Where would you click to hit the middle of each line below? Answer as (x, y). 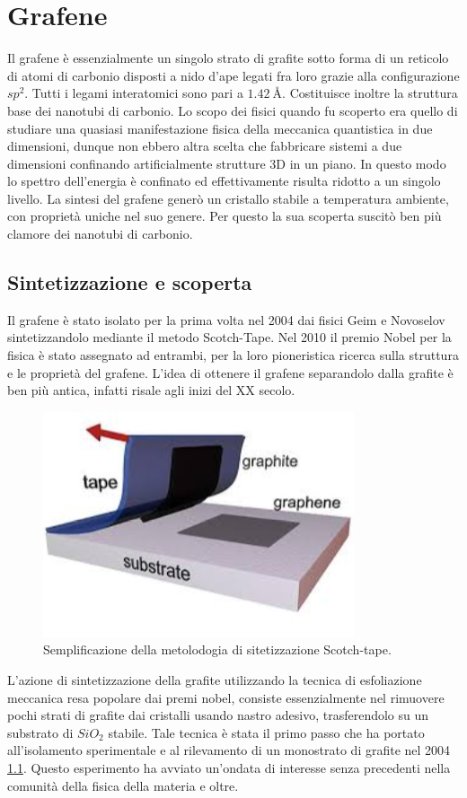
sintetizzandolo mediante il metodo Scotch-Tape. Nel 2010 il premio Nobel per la (229, 337)
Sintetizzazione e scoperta (130, 282)
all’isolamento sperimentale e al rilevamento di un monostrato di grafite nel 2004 (229, 750)
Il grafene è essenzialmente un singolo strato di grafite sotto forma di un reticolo (228, 58)
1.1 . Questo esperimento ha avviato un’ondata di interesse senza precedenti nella (229, 767)
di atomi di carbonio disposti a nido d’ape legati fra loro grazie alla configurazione (233, 75)
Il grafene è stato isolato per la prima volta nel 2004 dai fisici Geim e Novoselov (226, 319)
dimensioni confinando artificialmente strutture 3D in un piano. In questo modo (227, 163)
